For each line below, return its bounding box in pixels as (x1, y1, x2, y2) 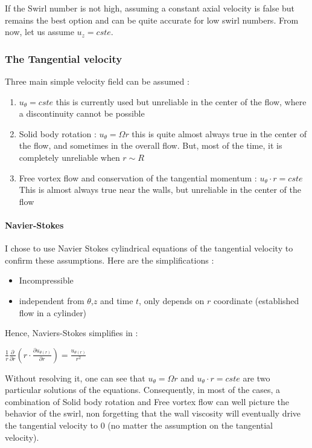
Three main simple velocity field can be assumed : (5, 75, 189, 87)
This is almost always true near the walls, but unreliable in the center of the (19, 183, 301, 196)
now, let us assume (5, 25, 74, 38)
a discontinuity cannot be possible (19, 107, 145, 120)
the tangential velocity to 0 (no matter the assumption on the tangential (5, 419, 273, 432)
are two (243, 371, 270, 384)
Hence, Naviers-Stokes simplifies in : (5, 326, 138, 339)
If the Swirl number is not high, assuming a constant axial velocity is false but (5, 2, 295, 14)
